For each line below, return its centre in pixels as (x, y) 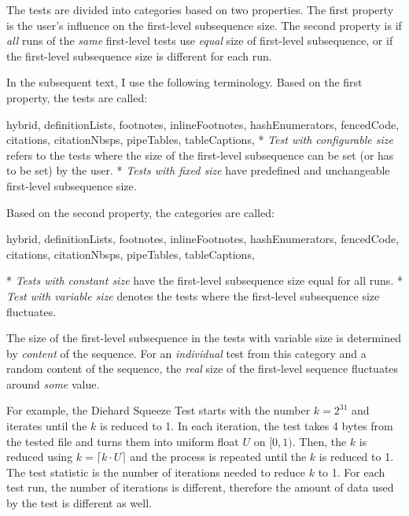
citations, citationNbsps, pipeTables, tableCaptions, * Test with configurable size (200, 140)
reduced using (40, 457)
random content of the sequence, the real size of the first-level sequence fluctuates (203, 369)
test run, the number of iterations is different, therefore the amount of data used (200, 487)
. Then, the (319, 441)
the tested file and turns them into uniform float (123, 441)
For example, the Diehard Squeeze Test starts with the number (158, 410)
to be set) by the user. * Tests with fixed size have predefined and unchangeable (198, 170)
